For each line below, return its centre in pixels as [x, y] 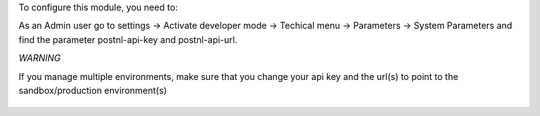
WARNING [39, 58]
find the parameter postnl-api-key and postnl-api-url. [128, 39]
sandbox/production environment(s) [92, 90]
